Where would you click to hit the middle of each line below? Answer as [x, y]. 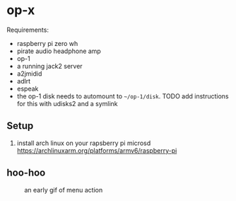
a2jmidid [29, 74]
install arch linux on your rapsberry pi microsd [84, 143]
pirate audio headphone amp [59, 51]
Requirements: [28, 30]
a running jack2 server [49, 66]
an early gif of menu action [64, 190]
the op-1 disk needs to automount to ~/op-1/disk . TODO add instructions [123, 96]
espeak [28, 88]
